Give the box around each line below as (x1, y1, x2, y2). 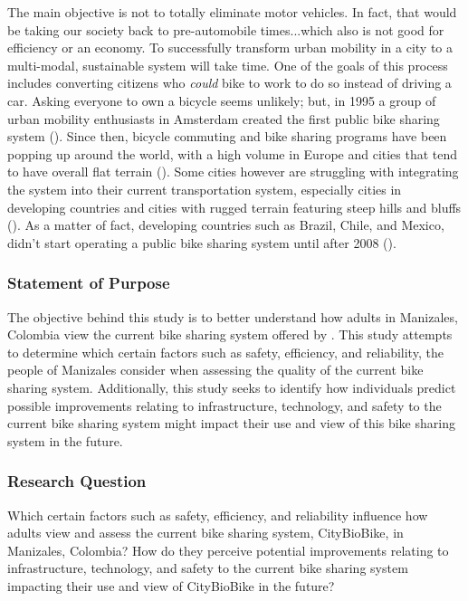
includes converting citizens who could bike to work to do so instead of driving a (7, 73, 452, 92)
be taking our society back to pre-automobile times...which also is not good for (7, 20, 444, 39)
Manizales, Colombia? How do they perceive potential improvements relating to (7, 540, 449, 559)
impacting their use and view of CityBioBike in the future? (7, 576, 335, 595)
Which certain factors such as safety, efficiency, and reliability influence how (7, 505, 428, 524)
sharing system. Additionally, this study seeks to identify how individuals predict (7, 377, 456, 396)
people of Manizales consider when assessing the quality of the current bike (7, 360, 424, 379)
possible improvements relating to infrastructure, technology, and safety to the (7, 396, 442, 415)
